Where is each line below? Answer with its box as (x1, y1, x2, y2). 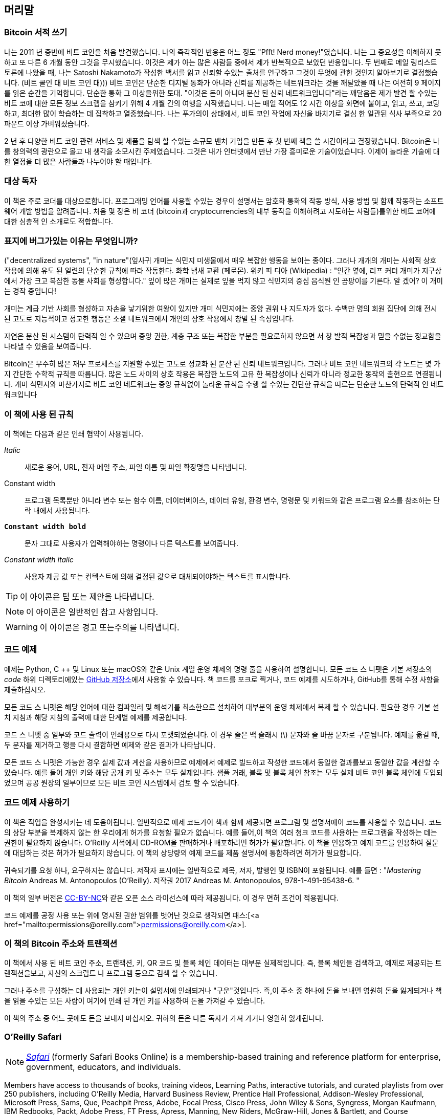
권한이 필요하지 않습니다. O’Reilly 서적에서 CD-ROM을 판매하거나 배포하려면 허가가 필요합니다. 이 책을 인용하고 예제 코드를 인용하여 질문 (4, 838, 439, 847)
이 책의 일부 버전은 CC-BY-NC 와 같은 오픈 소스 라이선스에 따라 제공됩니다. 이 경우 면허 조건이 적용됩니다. (4, 893, 339, 902)
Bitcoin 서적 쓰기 (4, 27, 68, 38)
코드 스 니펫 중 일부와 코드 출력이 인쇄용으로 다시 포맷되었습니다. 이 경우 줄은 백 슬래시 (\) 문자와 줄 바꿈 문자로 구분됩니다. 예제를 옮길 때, (4, 730, 440, 739)
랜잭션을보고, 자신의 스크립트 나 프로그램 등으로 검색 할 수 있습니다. (4, 969, 218, 978)
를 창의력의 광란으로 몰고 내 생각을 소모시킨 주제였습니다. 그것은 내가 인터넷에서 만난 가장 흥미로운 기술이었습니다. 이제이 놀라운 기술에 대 (4, 146, 440, 156)
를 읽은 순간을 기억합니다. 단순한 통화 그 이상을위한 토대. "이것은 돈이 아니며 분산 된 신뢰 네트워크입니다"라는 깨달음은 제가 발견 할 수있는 (4, 88, 437, 97)
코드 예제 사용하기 (4, 797, 70, 808)
